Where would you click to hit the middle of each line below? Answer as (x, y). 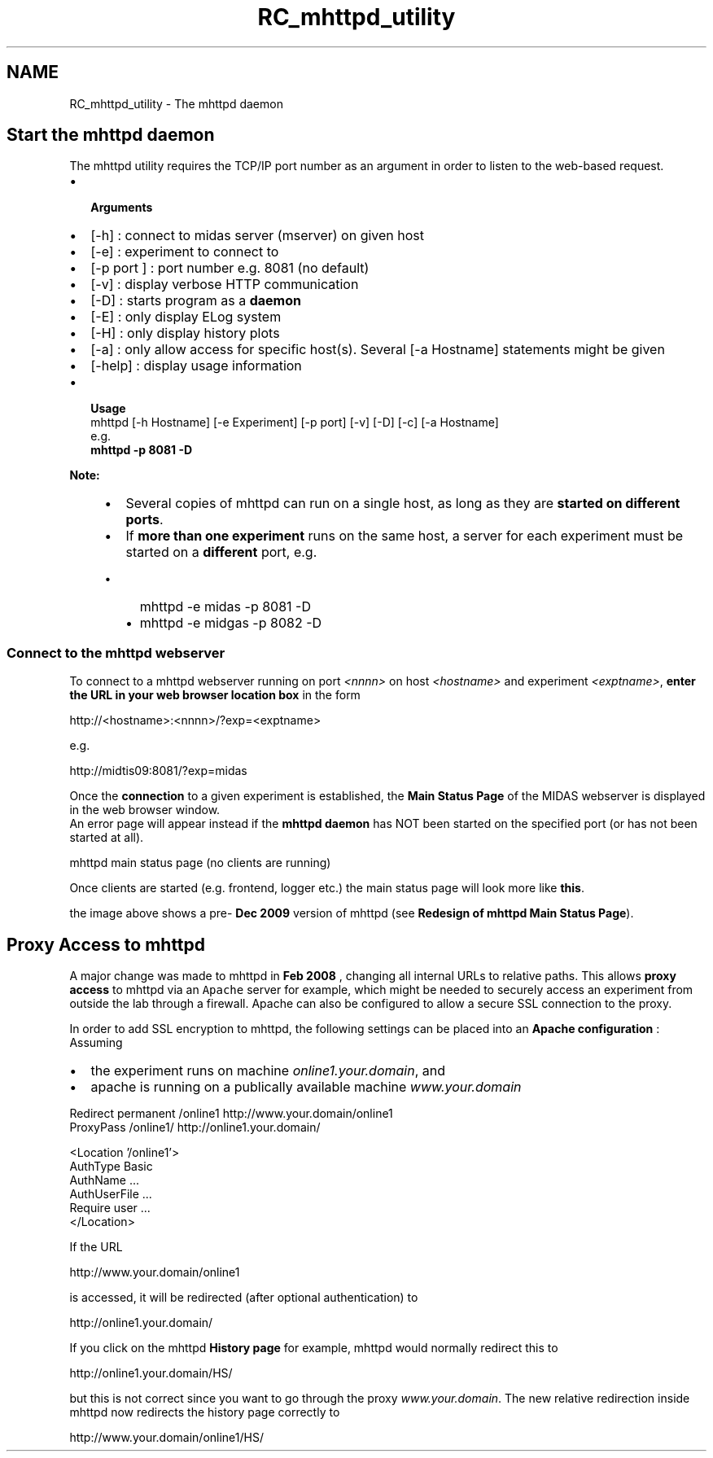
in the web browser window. (145, 810)
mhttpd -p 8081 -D (142, 450)
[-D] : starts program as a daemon (196, 301)
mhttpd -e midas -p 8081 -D (225, 607)
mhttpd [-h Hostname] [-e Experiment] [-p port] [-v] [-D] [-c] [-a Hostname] (295, 423)
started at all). (107, 838)
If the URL (96, 1247)
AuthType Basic (111, 1167)
